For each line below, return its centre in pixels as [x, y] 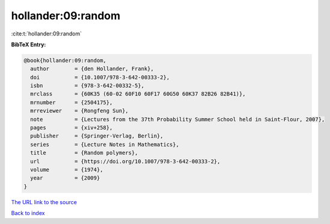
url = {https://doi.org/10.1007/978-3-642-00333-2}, [125, 161]
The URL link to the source [44, 202]
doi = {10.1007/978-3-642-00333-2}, [100, 77]
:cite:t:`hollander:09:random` [47, 34]
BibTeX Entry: [29, 44]
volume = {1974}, [67, 170]
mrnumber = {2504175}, [72, 102]
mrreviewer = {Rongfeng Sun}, [79, 111]
